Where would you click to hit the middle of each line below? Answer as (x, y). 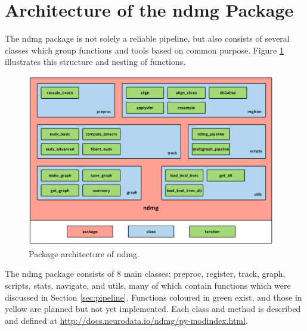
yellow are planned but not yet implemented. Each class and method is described (153, 309)
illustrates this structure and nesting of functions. (95, 62)
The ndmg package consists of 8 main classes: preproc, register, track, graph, (145, 274)
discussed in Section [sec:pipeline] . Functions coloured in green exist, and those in (153, 297)
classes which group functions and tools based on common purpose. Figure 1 (144, 50)
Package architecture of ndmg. (84, 253)
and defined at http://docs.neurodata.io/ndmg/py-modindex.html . (126, 320)
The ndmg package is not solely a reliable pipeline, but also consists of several (147, 38)
